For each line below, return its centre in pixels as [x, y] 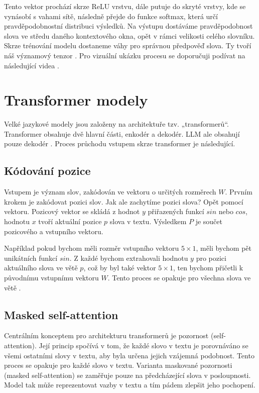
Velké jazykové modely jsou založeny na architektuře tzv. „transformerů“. [116, 124]
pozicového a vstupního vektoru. [54, 231]
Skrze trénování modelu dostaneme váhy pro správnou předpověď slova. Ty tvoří [128, 45]
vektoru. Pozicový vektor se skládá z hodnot [72, 211]
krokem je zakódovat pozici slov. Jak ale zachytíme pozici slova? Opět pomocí [124, 201]
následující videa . [32, 65]
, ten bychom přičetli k [208, 268]
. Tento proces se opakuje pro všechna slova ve [179, 278]
